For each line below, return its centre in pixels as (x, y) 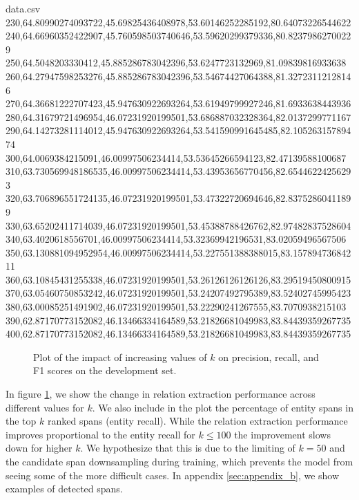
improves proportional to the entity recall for (100, 434)
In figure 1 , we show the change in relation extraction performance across (161, 394)
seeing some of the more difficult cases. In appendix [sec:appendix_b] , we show (173, 475)
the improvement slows (282, 434)
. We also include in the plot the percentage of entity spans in (223, 407)
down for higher (39, 448)
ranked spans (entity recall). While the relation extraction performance (197, 421)
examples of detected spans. (64, 489)
